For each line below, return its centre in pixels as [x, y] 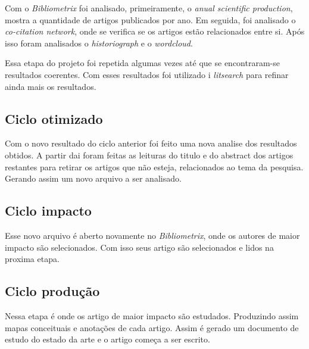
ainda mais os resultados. [51, 86]
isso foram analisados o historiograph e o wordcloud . [99, 43]
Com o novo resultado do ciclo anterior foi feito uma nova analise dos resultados [151, 143]
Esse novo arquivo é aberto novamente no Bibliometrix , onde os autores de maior [152, 235]
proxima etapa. [32, 259]
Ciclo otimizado [54, 118]
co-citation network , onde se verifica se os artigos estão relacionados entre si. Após [155, 31]
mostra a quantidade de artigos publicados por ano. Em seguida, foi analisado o [150, 19]
